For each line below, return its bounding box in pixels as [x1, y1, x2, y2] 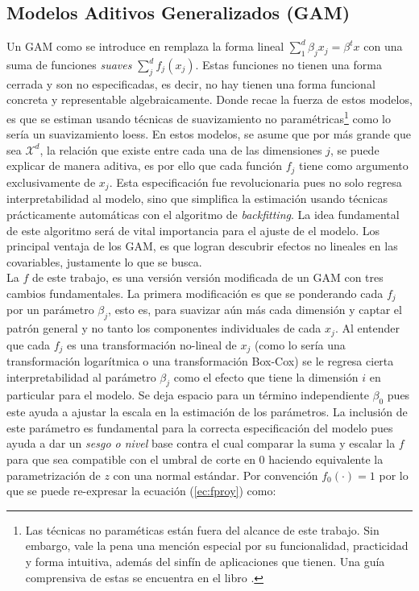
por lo [379, 466, 409, 483]
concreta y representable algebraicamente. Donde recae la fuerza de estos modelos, [6, 91, 413, 108]
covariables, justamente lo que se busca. [6, 253, 202, 270]
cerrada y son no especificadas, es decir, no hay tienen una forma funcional [6, 75, 375, 92]
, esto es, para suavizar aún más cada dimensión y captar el [108, 301, 402, 318]
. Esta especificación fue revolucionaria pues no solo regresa [109, 173, 402, 190]
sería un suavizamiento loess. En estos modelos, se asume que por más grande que [6, 126, 411, 143]
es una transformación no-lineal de [67, 336, 237, 353]
